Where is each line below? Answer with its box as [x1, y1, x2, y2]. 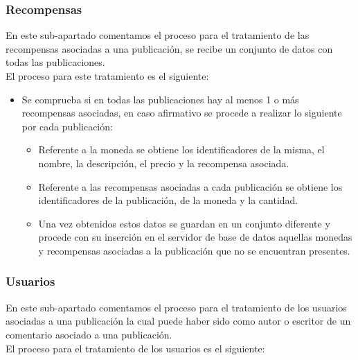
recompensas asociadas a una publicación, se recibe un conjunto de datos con [6, 41, 333, 55]
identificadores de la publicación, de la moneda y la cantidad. [38, 193, 298, 207]
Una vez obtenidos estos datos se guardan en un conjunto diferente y [38, 216, 330, 230]
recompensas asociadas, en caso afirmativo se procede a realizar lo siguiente [21, 105, 342, 120]
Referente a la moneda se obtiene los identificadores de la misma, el [38, 142, 325, 157]
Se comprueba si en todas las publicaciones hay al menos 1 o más [21, 92, 299, 106]
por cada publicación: [21, 119, 113, 133]
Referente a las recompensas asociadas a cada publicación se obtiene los [38, 179, 343, 194]
